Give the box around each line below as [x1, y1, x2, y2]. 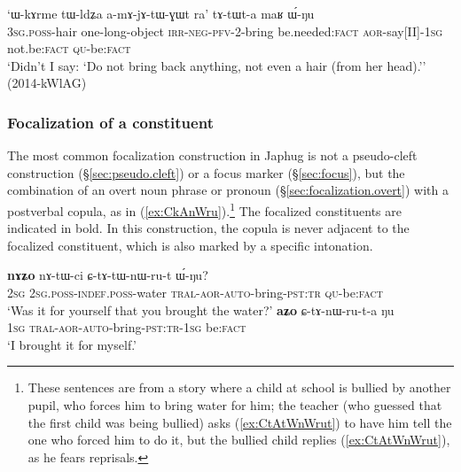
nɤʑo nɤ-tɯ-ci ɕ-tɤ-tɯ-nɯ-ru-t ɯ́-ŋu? [7, 266, 208, 284]
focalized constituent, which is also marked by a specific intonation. [7, 236, 373, 254]
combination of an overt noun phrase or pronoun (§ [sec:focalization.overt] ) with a [7, 181, 449, 199]
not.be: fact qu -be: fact [7, 39, 131, 58]
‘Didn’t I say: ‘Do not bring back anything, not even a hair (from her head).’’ [7, 56, 426, 74]
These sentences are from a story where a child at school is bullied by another [27, 378, 451, 397]
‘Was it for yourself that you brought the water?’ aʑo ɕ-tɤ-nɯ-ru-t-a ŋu [7, 300, 395, 319]
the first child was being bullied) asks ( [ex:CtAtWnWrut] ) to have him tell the [27, 413, 452, 431]
